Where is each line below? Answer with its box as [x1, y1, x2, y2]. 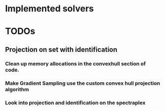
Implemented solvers [5, 3, 94, 14]
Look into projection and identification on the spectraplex [5, 99, 146, 106]
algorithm [5, 86, 29, 93]
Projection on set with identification [5, 45, 118, 54]
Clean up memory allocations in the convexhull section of [5, 60, 146, 67]
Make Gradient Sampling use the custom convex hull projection [5, 80, 161, 87]
